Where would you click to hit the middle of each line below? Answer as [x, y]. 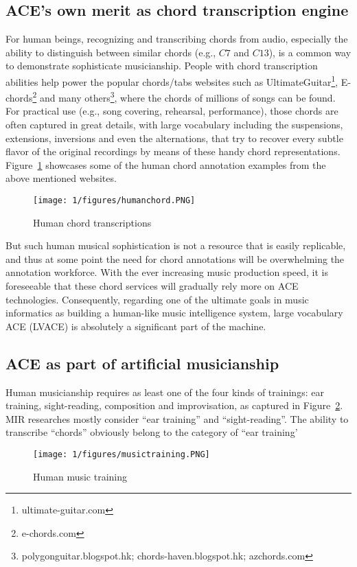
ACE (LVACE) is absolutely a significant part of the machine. [136, 326]
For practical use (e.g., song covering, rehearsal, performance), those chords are [172, 111]
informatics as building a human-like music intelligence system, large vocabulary [174, 313]
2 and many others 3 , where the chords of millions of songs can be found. [184, 96]
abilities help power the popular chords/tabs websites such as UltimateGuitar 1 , [172, 80]
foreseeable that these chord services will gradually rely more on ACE [152, 286]
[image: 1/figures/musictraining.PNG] [122, 455]
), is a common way [310, 52]
